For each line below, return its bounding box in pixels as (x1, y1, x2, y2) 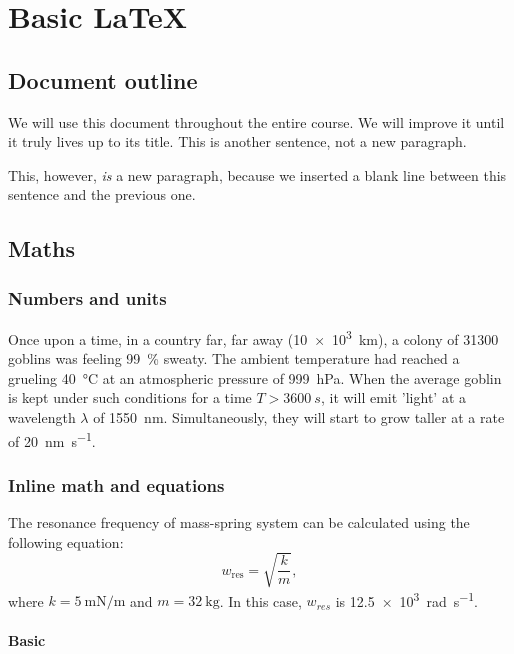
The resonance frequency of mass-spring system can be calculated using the (8, 512, 470, 533)
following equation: (8, 531, 124, 552)
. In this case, (219, 590, 302, 611)
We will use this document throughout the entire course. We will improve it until (8, 111, 505, 132)
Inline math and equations (8, 472, 225, 497)
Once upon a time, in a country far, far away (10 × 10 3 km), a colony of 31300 (8, 325, 499, 349)
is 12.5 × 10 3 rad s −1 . (335, 587, 478, 611)
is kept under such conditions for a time (8, 387, 252, 408)
